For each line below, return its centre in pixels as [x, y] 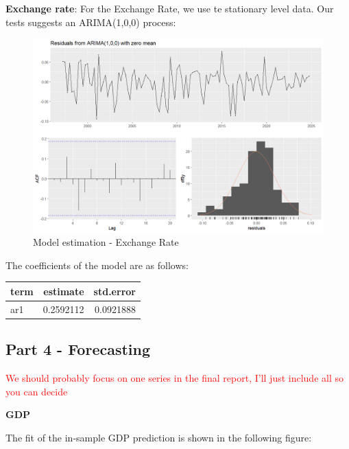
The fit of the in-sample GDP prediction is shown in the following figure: [159, 437]
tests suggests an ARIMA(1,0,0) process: [91, 22]
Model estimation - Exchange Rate [106, 242]
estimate [64, 291]
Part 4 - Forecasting [78, 349]
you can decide [37, 391]
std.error [115, 291]
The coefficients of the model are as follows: [97, 265]
